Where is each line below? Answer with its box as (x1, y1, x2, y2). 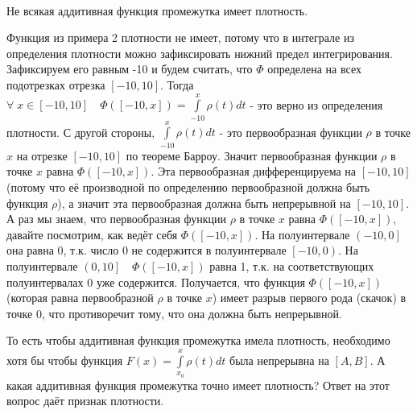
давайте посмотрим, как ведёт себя (6, 226, 178, 242)
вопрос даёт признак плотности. (6, 392, 164, 409)
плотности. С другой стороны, (6, 123, 155, 140)
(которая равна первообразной (6, 289, 154, 306)
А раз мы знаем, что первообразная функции (6, 210, 226, 227)
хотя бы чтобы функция (6, 351, 123, 368)
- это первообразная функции (219, 123, 362, 140)
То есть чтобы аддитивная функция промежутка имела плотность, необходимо (6, 332, 390, 349)
